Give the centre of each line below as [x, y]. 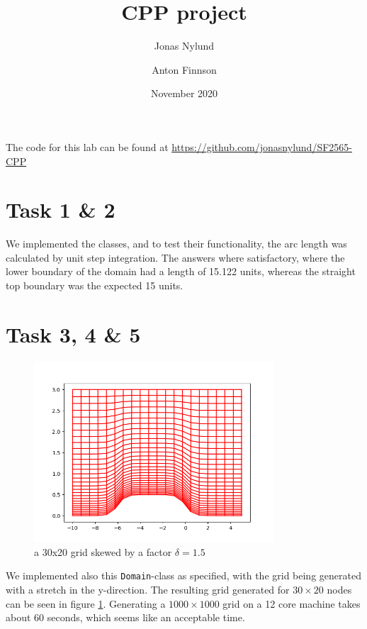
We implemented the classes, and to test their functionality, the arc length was [176, 244]
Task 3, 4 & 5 [73, 334]
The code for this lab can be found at [87, 146]
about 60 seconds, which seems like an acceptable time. [125, 617]
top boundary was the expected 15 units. [95, 285]
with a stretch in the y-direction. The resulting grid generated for [148, 589]
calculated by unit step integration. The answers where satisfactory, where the [175, 257]
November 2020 [184, 93]
